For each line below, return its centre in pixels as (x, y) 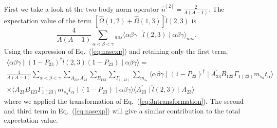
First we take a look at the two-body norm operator (82, 8)
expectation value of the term (48, 20)
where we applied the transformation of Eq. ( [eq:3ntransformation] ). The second (124, 101)
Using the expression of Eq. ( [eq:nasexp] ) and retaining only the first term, (116, 51)
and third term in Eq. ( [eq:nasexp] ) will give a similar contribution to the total (122, 110)
